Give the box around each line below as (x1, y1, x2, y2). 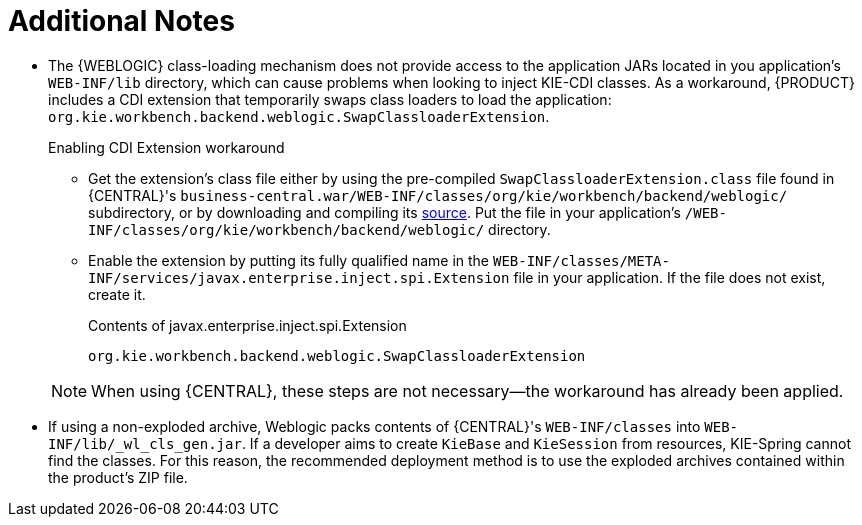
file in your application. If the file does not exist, (513, 268, 826, 286)
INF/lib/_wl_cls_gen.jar (48, 435, 242, 452)
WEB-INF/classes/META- (492, 252, 670, 269)
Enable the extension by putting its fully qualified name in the (88, 251, 490, 269)
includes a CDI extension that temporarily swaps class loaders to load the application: (48, 90, 612, 108)
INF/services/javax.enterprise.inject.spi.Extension (88, 269, 510, 286)
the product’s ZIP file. (48, 468, 188, 486)
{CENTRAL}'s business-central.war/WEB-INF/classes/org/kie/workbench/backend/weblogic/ (88, 186, 788, 204)
